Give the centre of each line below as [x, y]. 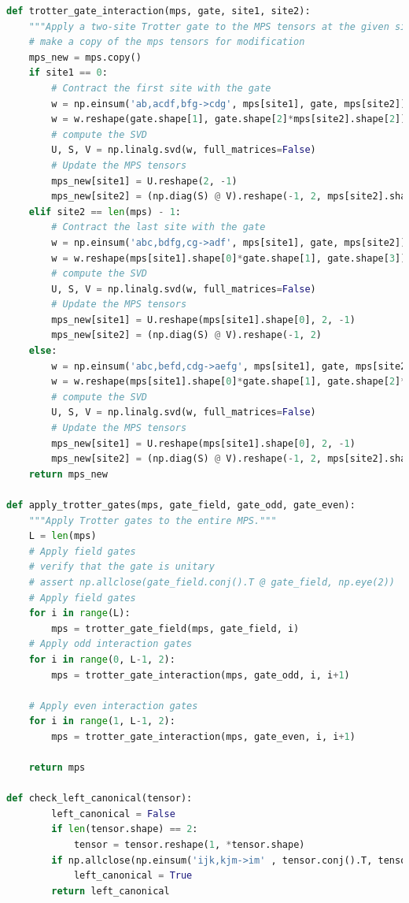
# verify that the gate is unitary [122, 567]
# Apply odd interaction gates [111, 644]
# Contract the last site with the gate [158, 227]
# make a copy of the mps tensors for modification [167, 42]
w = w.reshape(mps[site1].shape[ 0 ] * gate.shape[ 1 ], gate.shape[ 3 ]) [229, 258]
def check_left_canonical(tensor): [99, 799]
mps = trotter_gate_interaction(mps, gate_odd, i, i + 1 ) [201, 675]
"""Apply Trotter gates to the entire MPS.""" [153, 520]
